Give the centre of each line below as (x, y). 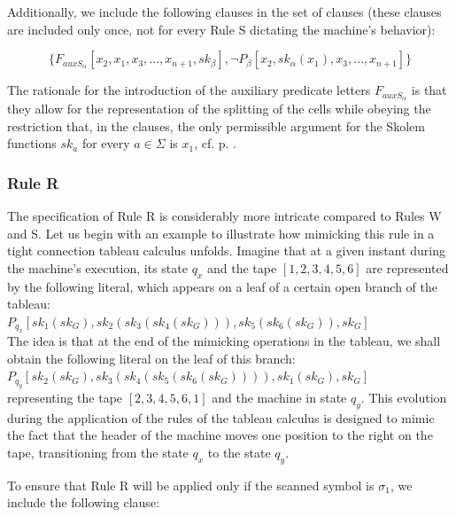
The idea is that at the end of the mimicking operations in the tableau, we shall (224, 341)
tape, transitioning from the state (98, 452)
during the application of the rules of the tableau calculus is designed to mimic (221, 417)
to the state (239, 452)
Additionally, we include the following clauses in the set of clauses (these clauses (224, 12)
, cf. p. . (215, 143)
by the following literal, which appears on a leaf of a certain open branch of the (222, 286)
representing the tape (65, 397)
